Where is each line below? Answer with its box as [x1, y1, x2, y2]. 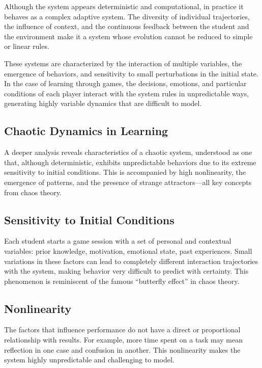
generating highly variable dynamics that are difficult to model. [4, 98, 202, 109]
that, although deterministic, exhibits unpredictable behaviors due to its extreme [4, 156, 256, 167]
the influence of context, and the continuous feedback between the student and [4, 21, 249, 32]
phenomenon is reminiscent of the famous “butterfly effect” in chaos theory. [4, 275, 240, 286]
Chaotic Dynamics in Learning [4, 123, 168, 139]
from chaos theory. [4, 187, 62, 197]
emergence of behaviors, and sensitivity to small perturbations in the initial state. [4, 68, 258, 78]
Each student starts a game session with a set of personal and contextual [4, 235, 231, 246]
